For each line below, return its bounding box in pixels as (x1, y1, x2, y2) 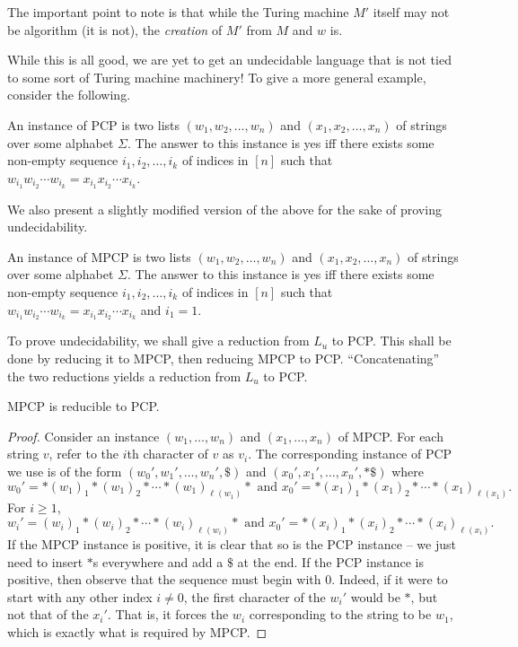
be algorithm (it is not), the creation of (7, 20, 223, 39)
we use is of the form (7, 462, 122, 480)
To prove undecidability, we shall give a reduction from (7, 331, 310, 350)
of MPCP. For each (338, 426, 443, 445)
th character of (127, 444, 208, 463)
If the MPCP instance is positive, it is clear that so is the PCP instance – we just (7, 534, 456, 553)
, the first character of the (183, 587, 326, 606)
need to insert (7, 552, 83, 571)
